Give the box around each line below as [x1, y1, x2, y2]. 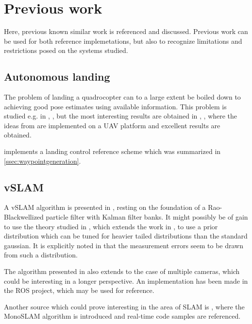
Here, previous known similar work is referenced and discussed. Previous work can [4, 26, 248, 36]
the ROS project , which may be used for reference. [4, 285, 154, 295]
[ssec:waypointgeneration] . [4, 155, 81, 166]
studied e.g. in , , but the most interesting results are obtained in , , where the [4, 111, 237, 121]
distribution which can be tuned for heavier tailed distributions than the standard [4, 231, 248, 241]
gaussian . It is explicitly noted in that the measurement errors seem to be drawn [4, 240, 243, 250]
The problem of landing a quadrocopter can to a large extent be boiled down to [4, 92, 241, 102]
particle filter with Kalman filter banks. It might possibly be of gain [46, 212, 248, 222]
